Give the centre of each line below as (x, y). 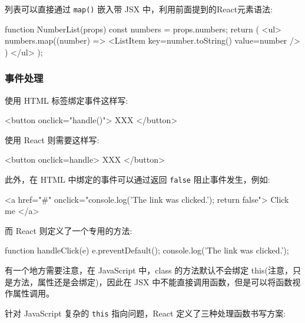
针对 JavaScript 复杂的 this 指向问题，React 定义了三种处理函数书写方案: (145, 313)
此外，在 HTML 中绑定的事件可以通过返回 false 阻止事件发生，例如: (137, 179)
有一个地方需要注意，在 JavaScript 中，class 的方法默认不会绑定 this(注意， (149, 270)
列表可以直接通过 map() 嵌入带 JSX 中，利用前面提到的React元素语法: (139, 9)
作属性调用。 (29, 293)
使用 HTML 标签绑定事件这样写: (67, 100)
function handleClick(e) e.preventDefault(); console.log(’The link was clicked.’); (147, 250)
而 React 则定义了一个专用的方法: (69, 230)
